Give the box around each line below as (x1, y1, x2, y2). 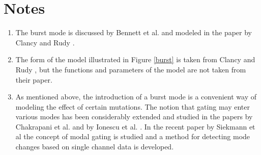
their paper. (15, 74, 52, 85)
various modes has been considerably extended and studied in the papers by (15, 111, 253, 122)
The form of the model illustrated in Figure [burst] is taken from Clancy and (15, 54, 255, 65)
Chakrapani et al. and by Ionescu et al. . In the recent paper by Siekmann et (15, 121, 255, 132)
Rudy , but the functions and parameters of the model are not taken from (15, 64, 246, 74)
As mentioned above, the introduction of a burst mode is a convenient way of (15, 91, 256, 102)
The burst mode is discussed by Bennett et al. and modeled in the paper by (15, 27, 252, 38)
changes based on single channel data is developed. (15, 141, 174, 152)
